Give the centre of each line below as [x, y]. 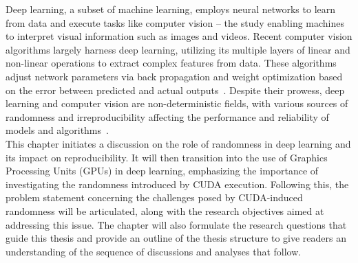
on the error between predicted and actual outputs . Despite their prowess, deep [175, 90]
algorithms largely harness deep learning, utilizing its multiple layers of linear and [178, 49]
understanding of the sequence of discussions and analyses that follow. [154, 251]
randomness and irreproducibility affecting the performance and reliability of [167, 116]
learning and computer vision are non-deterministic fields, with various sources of [177, 103]
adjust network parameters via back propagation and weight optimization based [174, 76]
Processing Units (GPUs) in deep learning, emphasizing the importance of [162, 171]
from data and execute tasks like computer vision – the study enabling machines [175, 22]
